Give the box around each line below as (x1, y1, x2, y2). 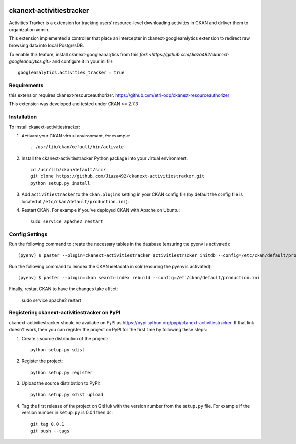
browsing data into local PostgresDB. (9, 42, 84, 48)
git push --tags (30, 428, 70, 434)
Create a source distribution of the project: (21, 336, 108, 342)
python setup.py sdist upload (30, 392, 104, 398)
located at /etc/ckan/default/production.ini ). (21, 198, 129, 204)
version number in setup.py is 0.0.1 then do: (21, 410, 113, 416)
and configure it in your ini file (52, 58, 113, 64)
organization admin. (9, 26, 50, 32)
